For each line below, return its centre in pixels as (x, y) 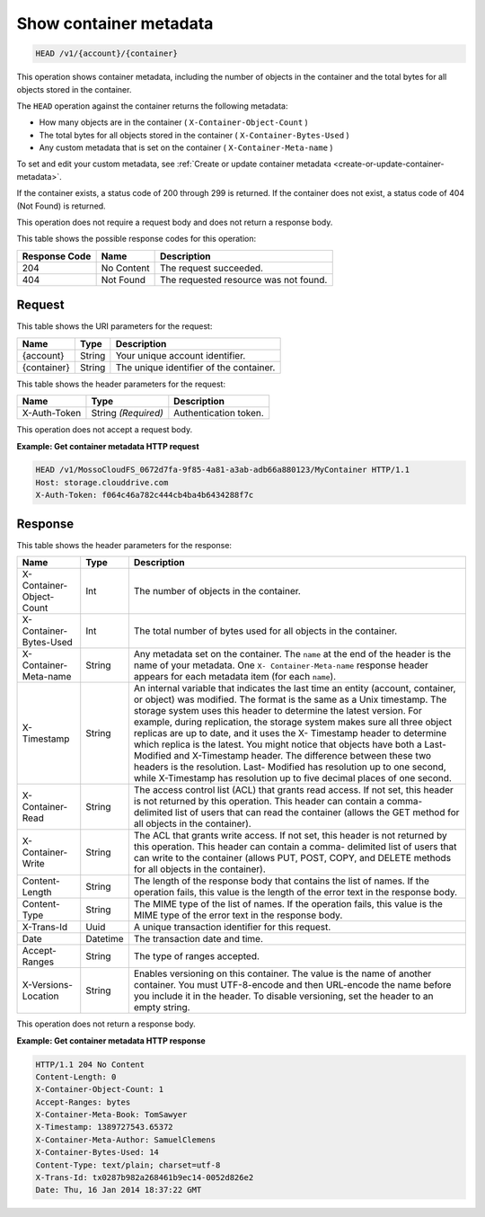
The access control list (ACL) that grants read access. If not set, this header (293, 790)
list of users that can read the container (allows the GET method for (317, 813)
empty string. (162, 1008)
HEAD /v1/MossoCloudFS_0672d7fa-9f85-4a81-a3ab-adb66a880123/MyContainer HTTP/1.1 (223, 470)
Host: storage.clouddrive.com (102, 482)
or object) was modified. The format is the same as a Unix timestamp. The (290, 699)
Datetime (105, 939)
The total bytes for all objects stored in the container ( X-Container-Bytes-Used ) (194, 135)
